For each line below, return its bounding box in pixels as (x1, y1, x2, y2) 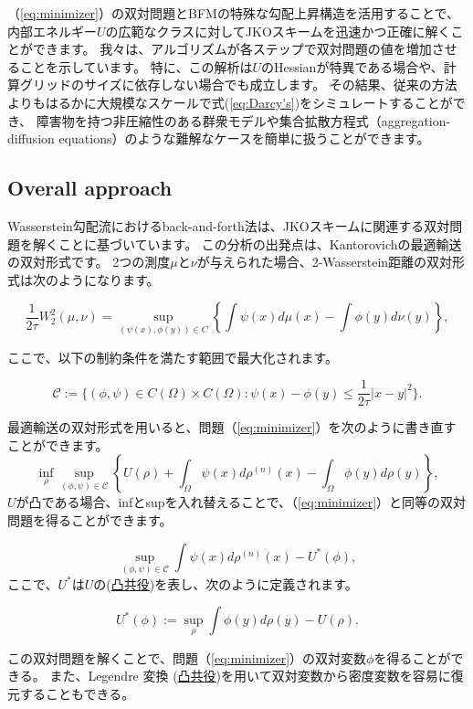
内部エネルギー (7, 21, 97, 40)
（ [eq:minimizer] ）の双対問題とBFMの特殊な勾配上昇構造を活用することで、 (7, 4, 459, 22)
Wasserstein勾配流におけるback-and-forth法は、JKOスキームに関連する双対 (7, 216, 450, 235)
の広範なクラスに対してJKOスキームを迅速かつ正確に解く (105, 21, 451, 40)
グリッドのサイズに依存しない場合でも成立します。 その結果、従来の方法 (19, 75, 457, 94)
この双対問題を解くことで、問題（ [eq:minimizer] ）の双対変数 (7, 648, 367, 667)
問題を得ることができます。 (7, 510, 173, 529)
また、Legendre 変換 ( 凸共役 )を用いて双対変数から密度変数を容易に (49, 666, 451, 685)
